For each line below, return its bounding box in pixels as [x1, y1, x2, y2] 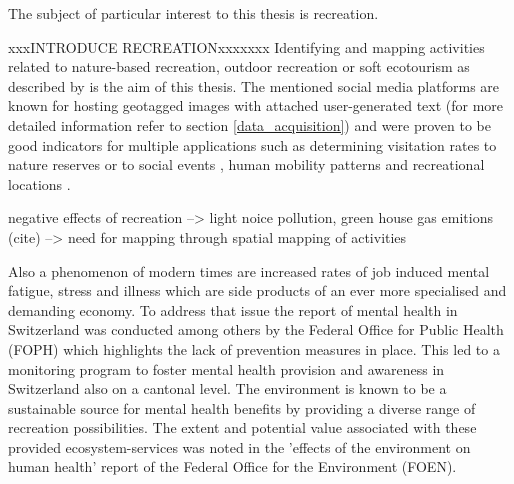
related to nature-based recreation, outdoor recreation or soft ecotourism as [8, 56, 470, 77]
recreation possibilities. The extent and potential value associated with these [8, 417, 477, 438]
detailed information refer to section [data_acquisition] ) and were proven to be [8, 114, 491, 135]
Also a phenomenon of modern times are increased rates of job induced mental [8, 260, 490, 281]
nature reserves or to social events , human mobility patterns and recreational [8, 154, 485, 175]
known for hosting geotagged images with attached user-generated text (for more [8, 95, 504, 116]
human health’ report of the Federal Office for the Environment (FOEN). [8, 456, 457, 477]
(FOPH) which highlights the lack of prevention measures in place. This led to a [8, 338, 500, 359]
